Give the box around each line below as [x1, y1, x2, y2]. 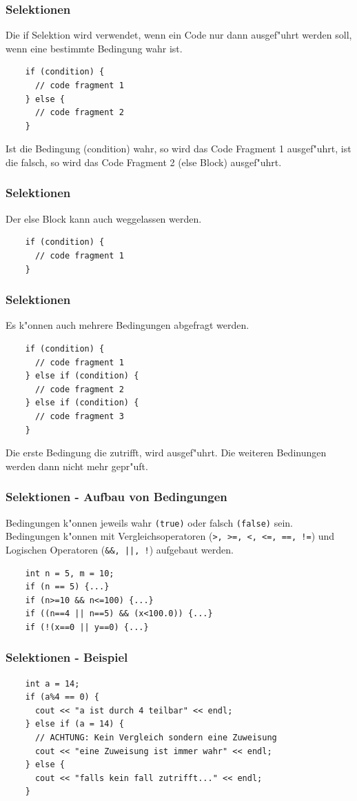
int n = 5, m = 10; [25, 568, 114, 578]
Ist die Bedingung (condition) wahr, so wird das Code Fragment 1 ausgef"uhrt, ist [6, 141, 351, 156]
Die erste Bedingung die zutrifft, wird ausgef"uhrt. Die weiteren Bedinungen [6, 445, 327, 460]
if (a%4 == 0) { [25, 692, 100, 702]
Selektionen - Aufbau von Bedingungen [6, 488, 227, 505]
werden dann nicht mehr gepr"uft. [6, 458, 148, 473]
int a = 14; [25, 678, 80, 689]
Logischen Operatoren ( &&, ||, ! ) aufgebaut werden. [6, 542, 234, 556]
